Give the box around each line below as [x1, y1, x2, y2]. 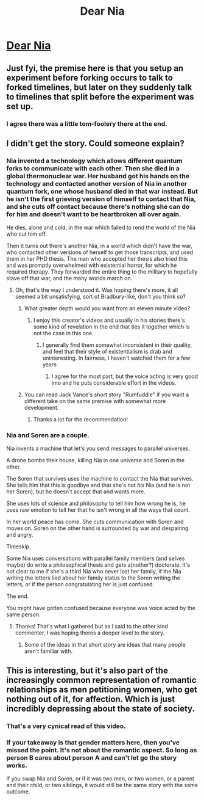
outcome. [6, 788, 30, 795]
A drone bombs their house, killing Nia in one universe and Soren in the [6, 457, 185, 464]
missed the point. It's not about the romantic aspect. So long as [6, 746, 197, 754]
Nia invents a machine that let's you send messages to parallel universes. [6, 445, 191, 453]
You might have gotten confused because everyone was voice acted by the [6, 605, 196, 612]
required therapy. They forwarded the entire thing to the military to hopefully [6, 268, 198, 275]
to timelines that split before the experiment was [6, 92, 194, 102]
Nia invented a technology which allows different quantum [6, 156, 183, 165]
